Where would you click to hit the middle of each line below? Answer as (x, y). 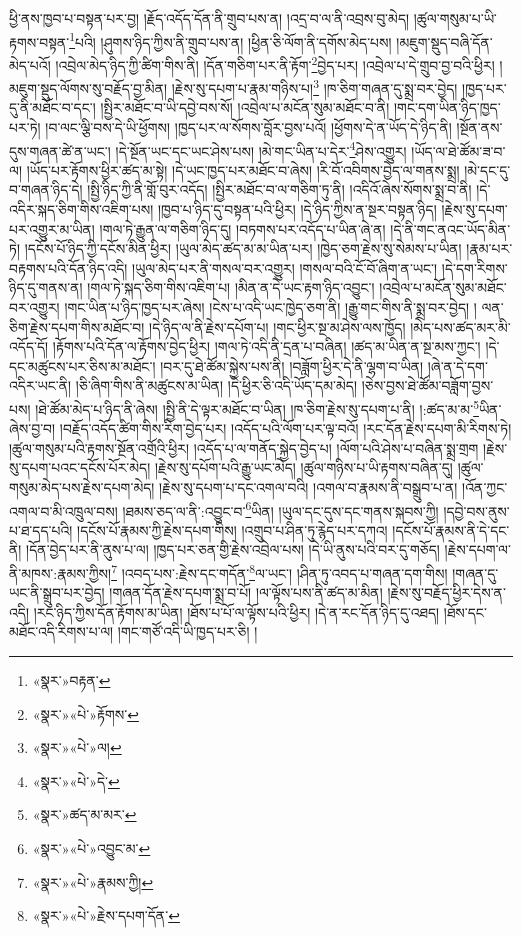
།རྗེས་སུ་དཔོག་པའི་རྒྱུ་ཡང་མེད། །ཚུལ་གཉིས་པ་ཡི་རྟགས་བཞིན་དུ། (303, 467)
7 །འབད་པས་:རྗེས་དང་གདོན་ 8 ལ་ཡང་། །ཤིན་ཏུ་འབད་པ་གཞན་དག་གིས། (279, 571)
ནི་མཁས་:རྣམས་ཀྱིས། (60, 572)
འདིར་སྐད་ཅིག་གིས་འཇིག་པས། (81, 208)
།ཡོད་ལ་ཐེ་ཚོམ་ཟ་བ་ (458, 150)
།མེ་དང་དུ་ (487, 169)
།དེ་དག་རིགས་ (474, 267)
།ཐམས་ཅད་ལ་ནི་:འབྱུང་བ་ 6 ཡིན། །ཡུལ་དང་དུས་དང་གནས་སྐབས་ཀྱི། (280, 509)
